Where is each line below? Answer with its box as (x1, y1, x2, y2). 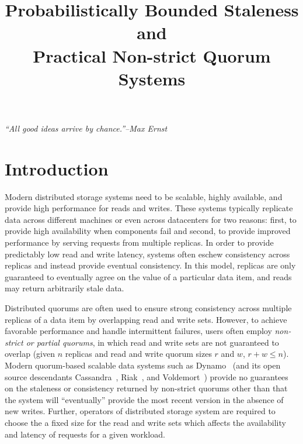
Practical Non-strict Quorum (33, 43, 271, 67)
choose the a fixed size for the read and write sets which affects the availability (5, 416, 286, 428)
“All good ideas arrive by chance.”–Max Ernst (5, 122, 168, 134)
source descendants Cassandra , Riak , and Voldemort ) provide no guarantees (5, 370, 288, 383)
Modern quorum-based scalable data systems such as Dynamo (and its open (5, 359, 281, 371)
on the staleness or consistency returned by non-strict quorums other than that (5, 382, 288, 394)
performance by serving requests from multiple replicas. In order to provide (5, 236, 274, 249)
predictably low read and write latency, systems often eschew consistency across (5, 247, 290, 260)
